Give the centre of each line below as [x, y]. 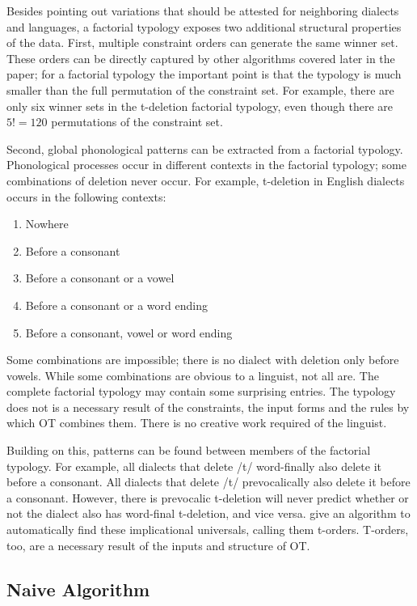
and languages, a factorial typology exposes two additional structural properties [204, 26]
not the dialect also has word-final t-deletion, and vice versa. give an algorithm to [208, 513]
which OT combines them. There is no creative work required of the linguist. [197, 423]
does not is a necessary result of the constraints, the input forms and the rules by [208, 407]
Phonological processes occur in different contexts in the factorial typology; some [206, 165]
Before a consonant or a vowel [100, 278]
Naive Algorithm [78, 589]
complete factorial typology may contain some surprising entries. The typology [201, 391]
